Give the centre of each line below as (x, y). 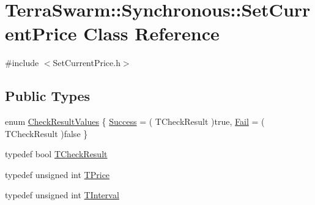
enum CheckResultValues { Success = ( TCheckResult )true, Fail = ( (135, 121)
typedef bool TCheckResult (56, 154)
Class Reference (151, 33)
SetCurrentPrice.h (87, 63)
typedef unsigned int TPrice (57, 174)
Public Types (48, 96)
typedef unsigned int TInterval (62, 195)
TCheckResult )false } (46, 133)
